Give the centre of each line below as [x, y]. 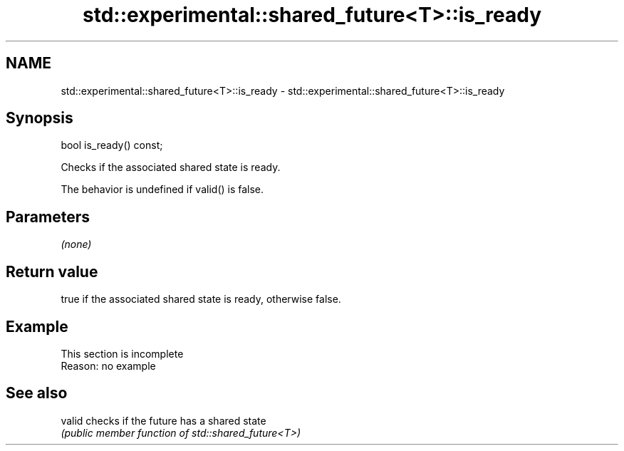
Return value [52, 271]
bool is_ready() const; [112, 145]
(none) [76, 244]
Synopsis [40, 118]
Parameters [48, 217]
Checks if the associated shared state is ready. [171, 167]
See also [37, 393]
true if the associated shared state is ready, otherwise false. [201, 299]
